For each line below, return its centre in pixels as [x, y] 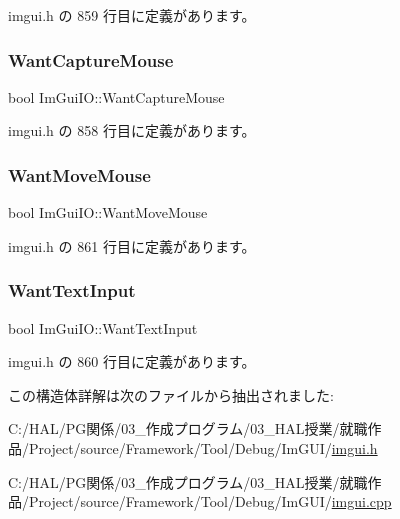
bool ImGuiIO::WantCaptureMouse [116, 96]
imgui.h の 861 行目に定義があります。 [132, 245]
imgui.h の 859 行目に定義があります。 [132, 15]
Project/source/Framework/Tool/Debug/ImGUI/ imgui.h [203, 448]
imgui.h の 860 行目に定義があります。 [132, 361]
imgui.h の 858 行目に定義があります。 [132, 130]
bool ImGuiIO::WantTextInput [103, 327]
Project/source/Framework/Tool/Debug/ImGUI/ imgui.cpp [210, 501]
